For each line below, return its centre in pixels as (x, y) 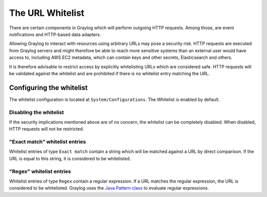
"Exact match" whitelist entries (48, 142)
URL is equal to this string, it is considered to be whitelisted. (70, 158)
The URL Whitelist (47, 13)
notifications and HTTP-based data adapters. (55, 34)
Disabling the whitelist (37, 112)
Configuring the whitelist (48, 87)
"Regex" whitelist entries (40, 171)
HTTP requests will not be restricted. (46, 129)
